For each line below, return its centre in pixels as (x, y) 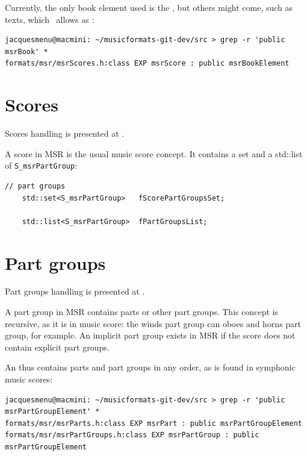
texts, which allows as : (50, 19)
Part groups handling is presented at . (75, 291)
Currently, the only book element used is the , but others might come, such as (149, 7)
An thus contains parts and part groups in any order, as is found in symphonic (150, 367)
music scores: (29, 379)
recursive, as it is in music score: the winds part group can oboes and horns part (153, 323)
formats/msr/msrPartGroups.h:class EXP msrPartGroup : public (132, 435)
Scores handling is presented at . (65, 133)
